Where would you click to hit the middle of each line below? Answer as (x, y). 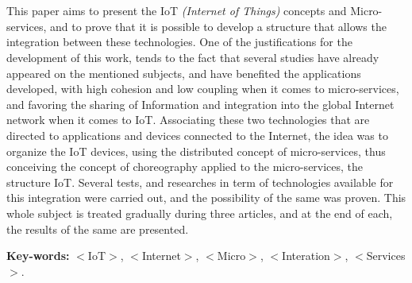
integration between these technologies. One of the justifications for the (179, 42)
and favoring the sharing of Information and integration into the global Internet (200, 104)
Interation (306, 256)
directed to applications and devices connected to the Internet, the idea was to (197, 135)
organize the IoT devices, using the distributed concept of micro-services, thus (196, 151)
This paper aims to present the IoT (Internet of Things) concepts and (177, 11)
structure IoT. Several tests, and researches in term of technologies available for (200, 182)
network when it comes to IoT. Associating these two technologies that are (188, 120)
